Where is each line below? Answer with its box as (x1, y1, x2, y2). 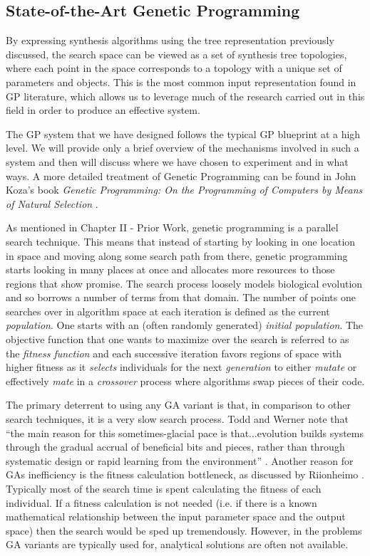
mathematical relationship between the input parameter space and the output (6, 509, 346, 524)
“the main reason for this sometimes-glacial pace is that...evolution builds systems (6, 425, 364, 440)
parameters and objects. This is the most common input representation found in (6, 74, 356, 89)
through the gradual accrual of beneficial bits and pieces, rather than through (6, 439, 345, 454)
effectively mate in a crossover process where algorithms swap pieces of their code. (6, 373, 365, 388)
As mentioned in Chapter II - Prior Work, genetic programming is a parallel (6, 220, 339, 235)
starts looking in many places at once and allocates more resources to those (6, 262, 335, 277)
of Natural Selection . (6, 196, 98, 211)
